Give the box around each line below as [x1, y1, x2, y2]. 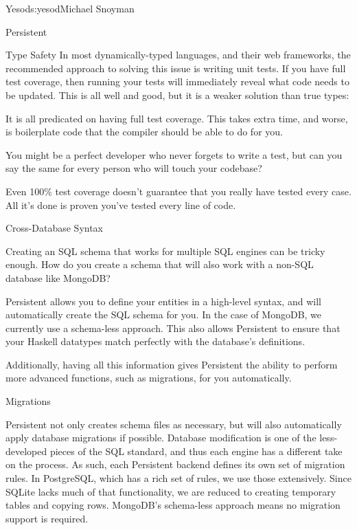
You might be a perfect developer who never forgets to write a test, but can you [5, 147, 343, 162]
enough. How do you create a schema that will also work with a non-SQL [5, 257, 314, 272]
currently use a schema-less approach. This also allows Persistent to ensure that [5, 320, 341, 335]
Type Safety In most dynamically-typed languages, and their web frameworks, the [5, 47, 351, 62]
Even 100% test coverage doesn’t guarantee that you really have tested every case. [5, 184, 352, 198]
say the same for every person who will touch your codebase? [5, 161, 262, 175]
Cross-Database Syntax [5, 221, 104, 235]
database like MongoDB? [5, 270, 111, 285]
